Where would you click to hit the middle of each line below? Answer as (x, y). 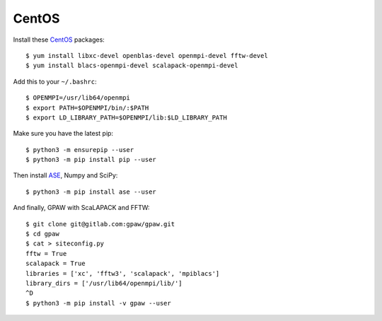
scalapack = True (56, 264)
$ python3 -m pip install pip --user (91, 160)
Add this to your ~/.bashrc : (55, 81)
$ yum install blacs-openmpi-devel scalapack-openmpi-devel (132, 66)
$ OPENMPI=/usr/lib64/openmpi (78, 98)
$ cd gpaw (42, 234)
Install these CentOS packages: (59, 40)
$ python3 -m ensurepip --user (80, 150)
